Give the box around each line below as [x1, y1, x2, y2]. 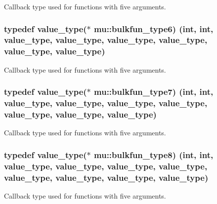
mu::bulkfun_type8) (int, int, [94, 148, 214, 161]
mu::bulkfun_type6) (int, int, [94, 22, 214, 35]
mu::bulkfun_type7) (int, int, [94, 85, 214, 98]
